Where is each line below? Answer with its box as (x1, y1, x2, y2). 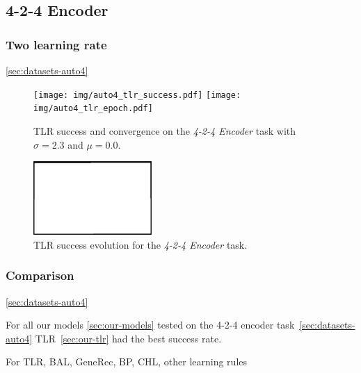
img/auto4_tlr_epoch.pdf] (33, 103, 153, 114)
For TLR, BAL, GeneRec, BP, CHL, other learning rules (6, 354, 248, 369)
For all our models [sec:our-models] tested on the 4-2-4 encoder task (6, 317, 295, 332)
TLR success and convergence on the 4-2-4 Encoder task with (33, 123, 296, 138)
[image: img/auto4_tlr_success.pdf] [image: (33, 90, 241, 100)
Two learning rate (6, 35, 107, 53)
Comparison (6, 267, 74, 284)
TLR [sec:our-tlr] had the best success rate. (35, 331, 222, 345)
